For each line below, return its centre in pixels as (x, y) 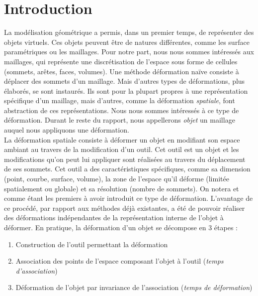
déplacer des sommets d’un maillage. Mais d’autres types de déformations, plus (125, 81)
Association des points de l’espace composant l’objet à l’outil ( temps (120, 261)
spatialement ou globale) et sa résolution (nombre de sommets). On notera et (122, 188)
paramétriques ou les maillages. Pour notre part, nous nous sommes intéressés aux (129, 52)
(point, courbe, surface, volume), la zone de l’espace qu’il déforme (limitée (117, 179)
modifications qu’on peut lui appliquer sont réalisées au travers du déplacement (125, 159)
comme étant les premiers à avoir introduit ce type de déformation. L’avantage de (129, 198)
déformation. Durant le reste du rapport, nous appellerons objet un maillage (120, 120)
